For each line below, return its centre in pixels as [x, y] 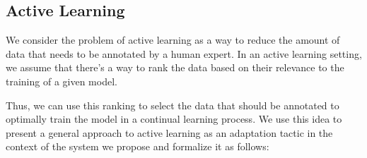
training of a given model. [62, 81]
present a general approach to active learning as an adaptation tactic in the [169, 132]
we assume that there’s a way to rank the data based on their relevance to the [175, 67]
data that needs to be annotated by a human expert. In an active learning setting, [184, 53]
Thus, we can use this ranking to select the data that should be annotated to [173, 105]
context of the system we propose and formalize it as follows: [138, 146]
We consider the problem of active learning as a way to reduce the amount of [173, 40]
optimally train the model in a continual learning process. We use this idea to [174, 119]
